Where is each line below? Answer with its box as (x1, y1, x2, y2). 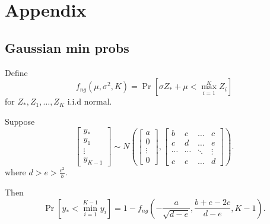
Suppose (5, 115, 35, 127)
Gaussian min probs (5, 38, 129, 56)
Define (5, 66, 28, 78)
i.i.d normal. (67, 95, 112, 108)
